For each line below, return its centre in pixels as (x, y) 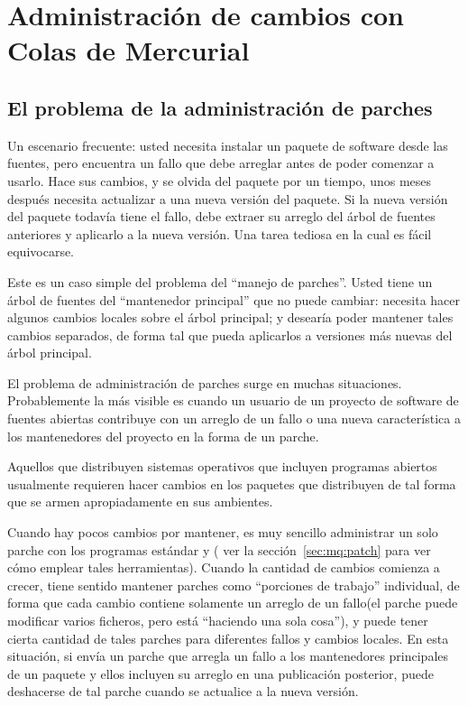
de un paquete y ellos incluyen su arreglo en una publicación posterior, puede (220, 673)
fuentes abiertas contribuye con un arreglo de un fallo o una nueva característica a (234, 418)
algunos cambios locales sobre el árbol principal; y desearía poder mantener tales (230, 317)
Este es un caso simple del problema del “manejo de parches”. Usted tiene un (220, 281)
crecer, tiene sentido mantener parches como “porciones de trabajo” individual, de (234, 585)
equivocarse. (41, 251)
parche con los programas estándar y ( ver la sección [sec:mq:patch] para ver (219, 549)
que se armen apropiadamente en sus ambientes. (140, 502)
